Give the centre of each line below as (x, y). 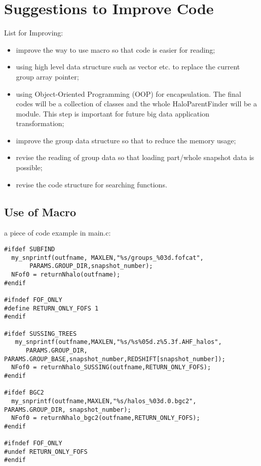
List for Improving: (34, 33)
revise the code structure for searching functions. (91, 184)
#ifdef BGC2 (24, 393)
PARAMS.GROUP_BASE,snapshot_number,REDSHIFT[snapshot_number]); (115, 359)
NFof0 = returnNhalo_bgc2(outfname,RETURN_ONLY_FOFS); (106, 418)
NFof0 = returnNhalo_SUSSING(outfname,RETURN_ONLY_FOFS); (111, 367)
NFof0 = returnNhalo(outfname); (66, 275)
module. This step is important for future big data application (113, 113)
